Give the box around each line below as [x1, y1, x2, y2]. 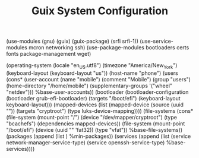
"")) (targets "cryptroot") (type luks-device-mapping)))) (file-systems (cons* [6, 107, 194, 114]
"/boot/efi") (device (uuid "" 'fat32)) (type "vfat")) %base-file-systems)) [6, 126, 183, 133]
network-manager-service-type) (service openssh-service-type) [6, 138, 165, 146]
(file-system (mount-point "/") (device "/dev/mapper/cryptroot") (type [6, 113, 177, 121]
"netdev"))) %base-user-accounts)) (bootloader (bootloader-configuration [6, 88, 189, 96]
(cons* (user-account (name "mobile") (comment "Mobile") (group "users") [6, 75, 191, 83]
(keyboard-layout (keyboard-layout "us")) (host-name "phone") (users [6, 69, 178, 77]
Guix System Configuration [31, 4, 168, 18]
